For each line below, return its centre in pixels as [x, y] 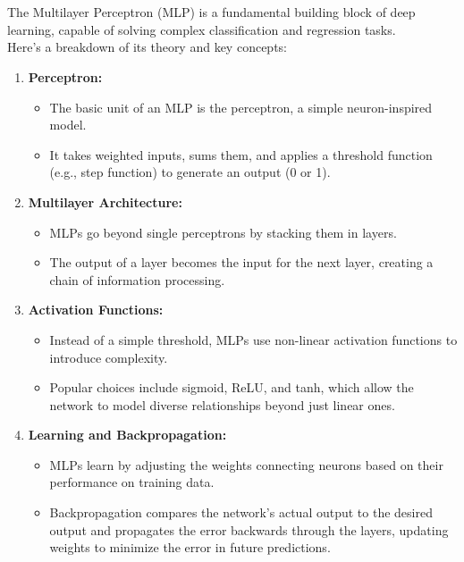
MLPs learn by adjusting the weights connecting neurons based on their [246, 464]
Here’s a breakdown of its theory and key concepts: [147, 47]
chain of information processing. [137, 279]
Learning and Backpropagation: [127, 435]
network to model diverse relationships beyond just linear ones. [222, 404]
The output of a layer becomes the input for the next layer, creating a [241, 262]
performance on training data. [132, 482]
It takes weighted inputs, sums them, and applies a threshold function [241, 154]
